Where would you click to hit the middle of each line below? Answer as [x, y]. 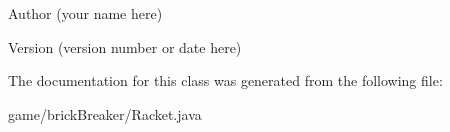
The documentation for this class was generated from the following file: [225, 80]
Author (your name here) [85, 13]
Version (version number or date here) [125, 46]
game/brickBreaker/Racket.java [105, 113]
